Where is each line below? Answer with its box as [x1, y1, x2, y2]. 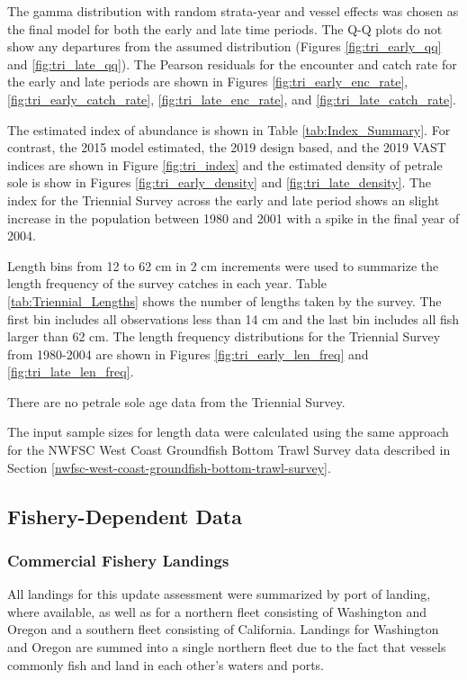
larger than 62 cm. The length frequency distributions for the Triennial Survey [7, 327, 441, 346]
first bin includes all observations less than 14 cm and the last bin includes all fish [7, 309, 460, 328]
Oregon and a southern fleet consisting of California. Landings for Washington [7, 620, 439, 639]
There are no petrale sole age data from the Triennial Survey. [7, 392, 346, 411]
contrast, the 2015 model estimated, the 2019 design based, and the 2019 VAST [7, 138, 446, 157]
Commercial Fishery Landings [7, 549, 229, 571]
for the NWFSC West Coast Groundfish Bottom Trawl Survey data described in [7, 440, 451, 459]
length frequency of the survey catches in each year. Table [7, 274, 327, 293]
